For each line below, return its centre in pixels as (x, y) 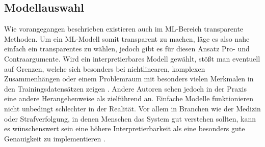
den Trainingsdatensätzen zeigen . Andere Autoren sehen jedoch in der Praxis (125, 88)
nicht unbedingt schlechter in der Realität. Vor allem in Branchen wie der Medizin (132, 108)
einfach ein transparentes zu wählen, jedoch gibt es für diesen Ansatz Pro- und (127, 49)
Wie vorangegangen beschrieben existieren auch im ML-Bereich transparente (124, 29)
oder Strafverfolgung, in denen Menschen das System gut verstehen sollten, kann (130, 118)
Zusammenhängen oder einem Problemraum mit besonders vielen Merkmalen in (129, 79)
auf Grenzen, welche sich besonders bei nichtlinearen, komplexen (105, 68)
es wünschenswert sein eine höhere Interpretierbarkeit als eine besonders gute (125, 128)
